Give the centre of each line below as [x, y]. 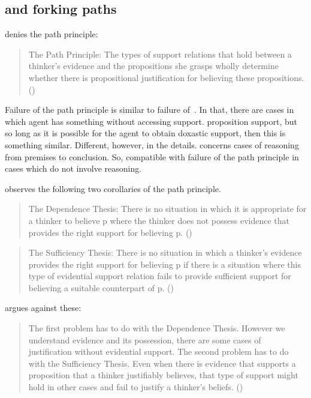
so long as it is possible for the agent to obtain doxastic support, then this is [145, 133]
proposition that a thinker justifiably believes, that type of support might [163, 375]
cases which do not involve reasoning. [73, 168]
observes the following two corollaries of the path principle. [113, 188]
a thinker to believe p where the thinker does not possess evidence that [159, 220]
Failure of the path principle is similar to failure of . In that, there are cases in [150, 110]
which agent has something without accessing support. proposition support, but [151, 121]
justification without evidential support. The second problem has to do [158, 351]
